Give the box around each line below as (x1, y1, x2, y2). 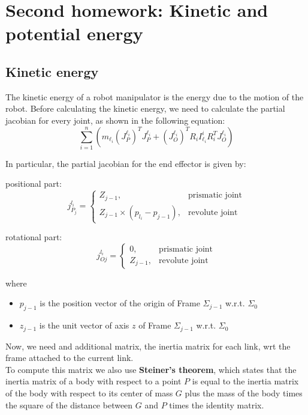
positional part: (5, 177, 62, 190)
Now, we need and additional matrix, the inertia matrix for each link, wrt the (5, 339, 291, 352)
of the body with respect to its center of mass (5, 386, 173, 399)
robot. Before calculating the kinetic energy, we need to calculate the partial (5, 102, 285, 115)
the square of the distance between (5, 398, 133, 411)
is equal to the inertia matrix (192, 375, 299, 387)
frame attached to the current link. (5, 351, 134, 364)
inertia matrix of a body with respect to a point (5, 375, 182, 387)
